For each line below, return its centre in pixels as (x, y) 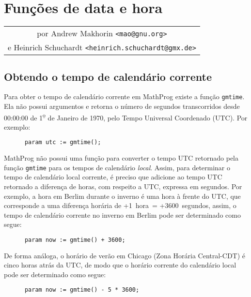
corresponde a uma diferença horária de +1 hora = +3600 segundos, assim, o (120, 205)
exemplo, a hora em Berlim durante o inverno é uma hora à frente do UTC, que (122, 196)
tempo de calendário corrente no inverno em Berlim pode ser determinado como (122, 215)
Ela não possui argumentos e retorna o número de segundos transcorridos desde (122, 106)
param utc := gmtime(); (63, 142)
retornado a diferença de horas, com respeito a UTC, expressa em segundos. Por (123, 186)
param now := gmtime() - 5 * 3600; (82, 290)
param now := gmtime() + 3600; (75, 240)
